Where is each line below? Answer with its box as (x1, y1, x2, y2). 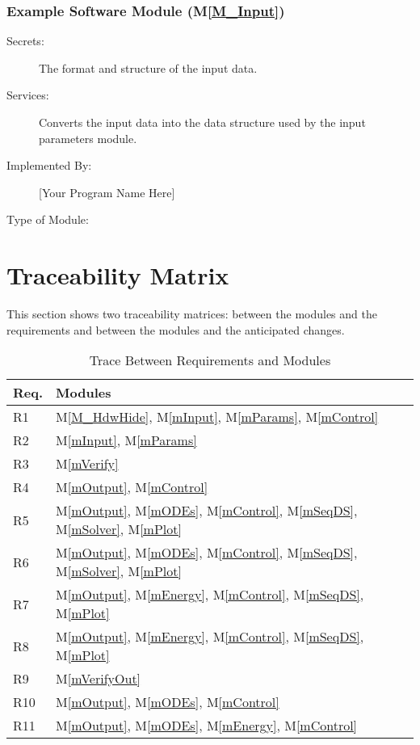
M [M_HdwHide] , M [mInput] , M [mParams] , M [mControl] (56, 407, 379, 427)
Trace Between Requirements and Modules (89, 351, 331, 370)
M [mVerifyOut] (56, 669, 141, 688)
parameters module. (39, 129, 137, 146)
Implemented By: (6, 157, 92, 174)
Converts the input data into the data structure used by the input (39, 114, 366, 130)
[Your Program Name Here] (39, 183, 175, 200)
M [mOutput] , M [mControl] (56, 478, 208, 497)
